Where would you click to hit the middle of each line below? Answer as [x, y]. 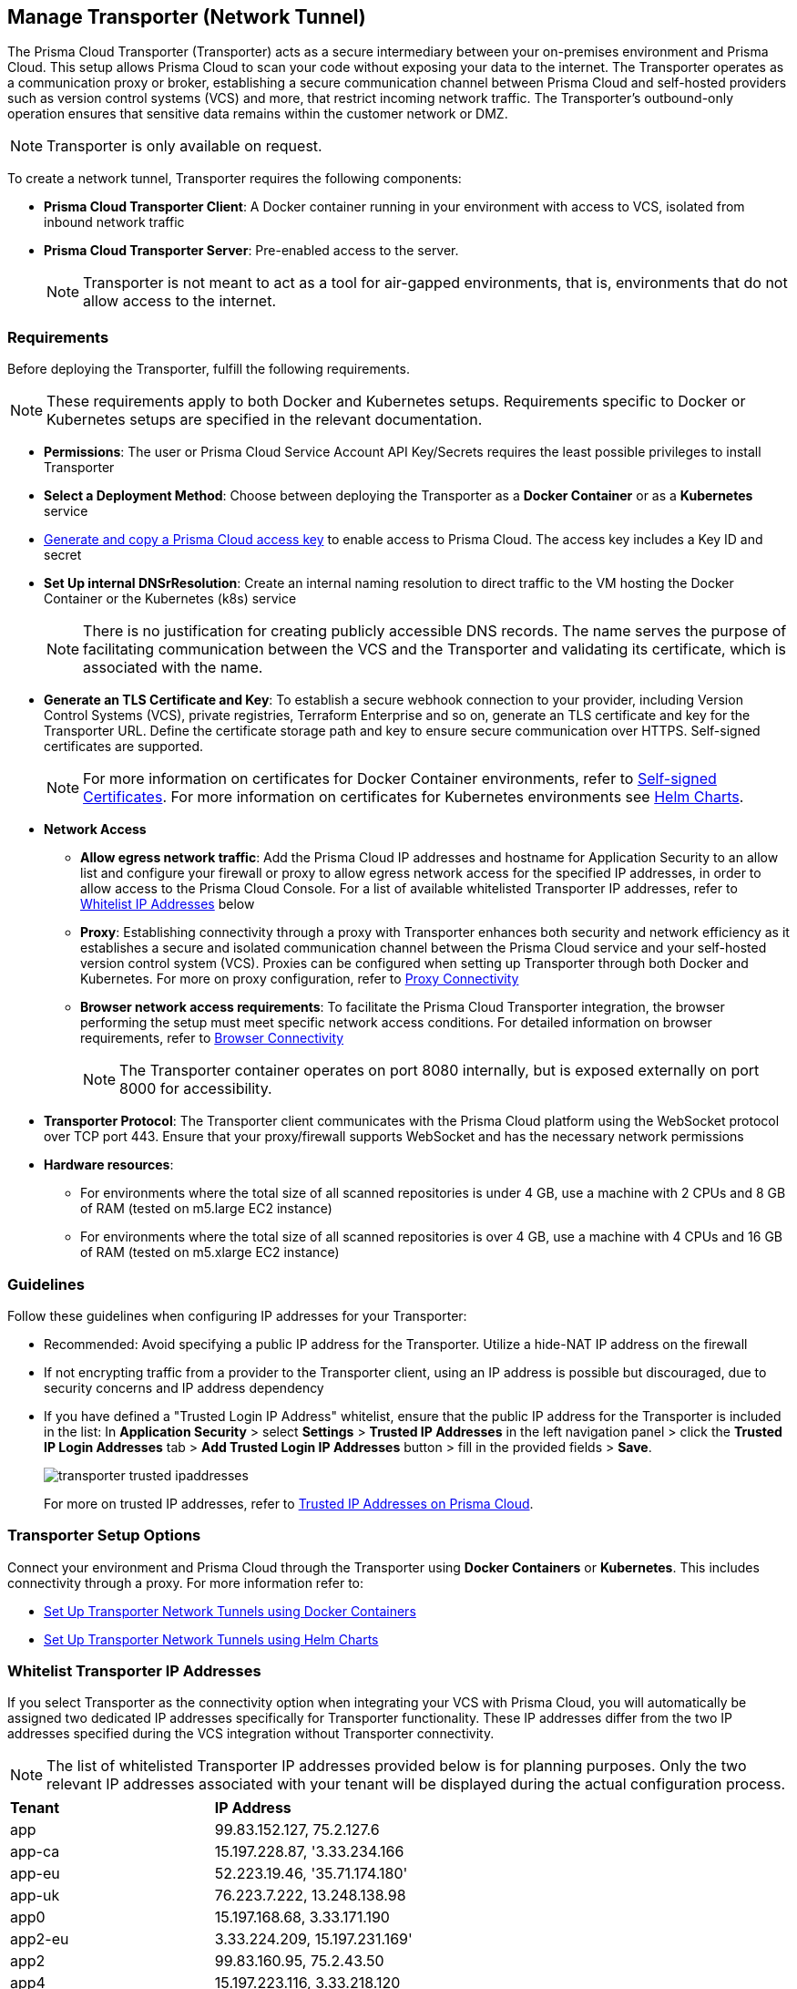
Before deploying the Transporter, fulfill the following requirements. [209, 369]
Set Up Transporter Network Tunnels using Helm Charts [211, 1639]
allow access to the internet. [180, 301]
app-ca [35, 1852]
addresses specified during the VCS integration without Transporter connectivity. [251, 1734]
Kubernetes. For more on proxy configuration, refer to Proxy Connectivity [300, 979]
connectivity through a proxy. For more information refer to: [186, 1582]
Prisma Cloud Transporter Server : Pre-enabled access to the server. [251, 251]
